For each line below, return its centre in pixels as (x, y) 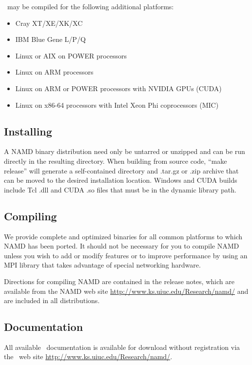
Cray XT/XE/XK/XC (49, 23)
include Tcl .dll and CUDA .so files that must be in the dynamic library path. (120, 189)
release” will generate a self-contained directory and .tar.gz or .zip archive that (121, 170)
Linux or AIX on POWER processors (71, 55)
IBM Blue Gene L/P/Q (50, 39)
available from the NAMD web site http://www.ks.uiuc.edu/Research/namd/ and (126, 291)
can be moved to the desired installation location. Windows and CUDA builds (121, 180)
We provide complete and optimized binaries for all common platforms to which (123, 236)
